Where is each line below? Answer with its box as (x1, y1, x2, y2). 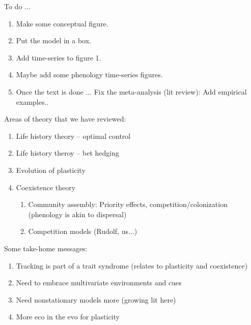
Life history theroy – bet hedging (16, 147, 119, 158)
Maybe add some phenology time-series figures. (16, 69, 163, 80)
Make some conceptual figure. (16, 18, 108, 28)
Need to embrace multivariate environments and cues (16, 277, 182, 288)
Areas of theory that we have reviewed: (4, 113, 126, 124)
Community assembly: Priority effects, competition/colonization (28, 199, 228, 210)
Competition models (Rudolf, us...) (28, 226, 137, 237)
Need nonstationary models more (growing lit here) (16, 294, 176, 305)
